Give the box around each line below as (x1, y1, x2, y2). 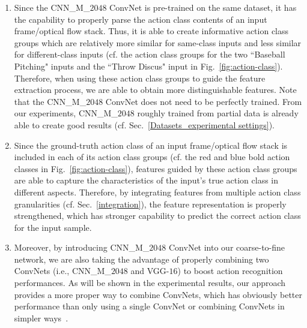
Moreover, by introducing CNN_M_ (14, 241, 150, 254)
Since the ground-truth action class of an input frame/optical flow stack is (14, 139, 288, 151)
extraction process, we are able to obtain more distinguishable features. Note (14, 83, 297, 96)
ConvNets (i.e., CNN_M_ (14, 264, 111, 277)
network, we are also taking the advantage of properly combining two (14, 252, 269, 265)
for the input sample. (14, 221, 92, 233)
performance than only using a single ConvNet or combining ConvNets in (14, 300, 285, 312)
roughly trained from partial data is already (137, 107, 299, 119)
